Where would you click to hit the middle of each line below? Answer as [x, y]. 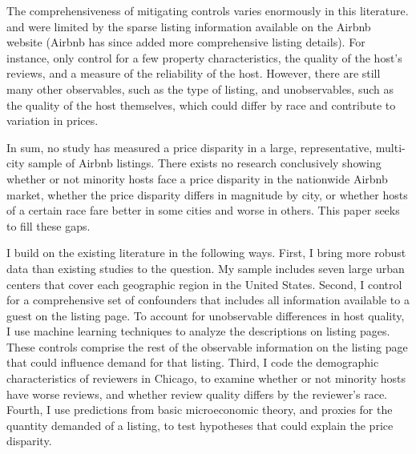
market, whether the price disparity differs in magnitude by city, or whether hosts [207, 194]
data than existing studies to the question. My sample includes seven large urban [206, 268]
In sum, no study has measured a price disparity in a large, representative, [190, 147]
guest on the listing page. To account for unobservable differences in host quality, [206, 315]
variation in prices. [53, 121]
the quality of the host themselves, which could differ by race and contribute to [201, 104]
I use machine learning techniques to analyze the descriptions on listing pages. [198, 331]
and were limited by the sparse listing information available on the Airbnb [189, 26]
